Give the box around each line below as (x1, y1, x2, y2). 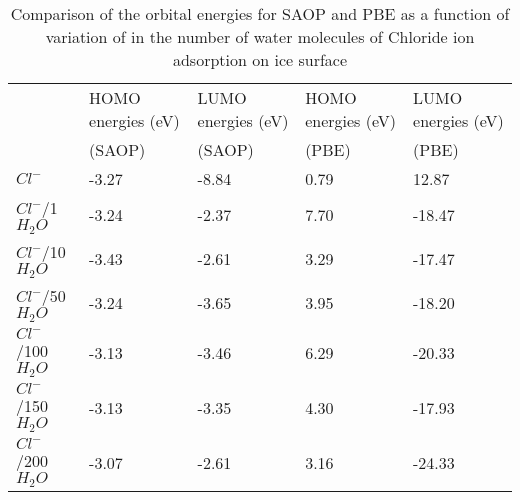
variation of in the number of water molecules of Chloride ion (45, 25, 475, 48)
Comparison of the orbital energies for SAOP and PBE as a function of (10, 2, 510, 25)
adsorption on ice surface (172, 48, 348, 71)
